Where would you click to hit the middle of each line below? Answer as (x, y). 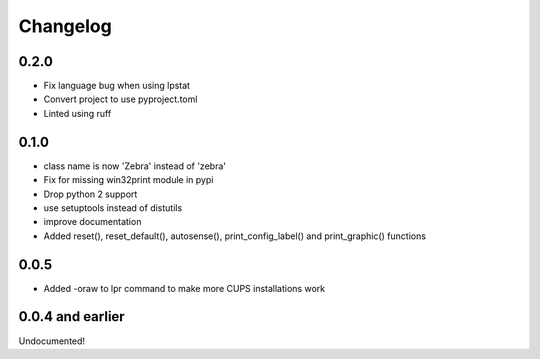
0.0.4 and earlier (71, 316)
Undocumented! (51, 341)
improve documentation (92, 222)
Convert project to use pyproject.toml (120, 99)
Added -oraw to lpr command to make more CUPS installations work (184, 288)
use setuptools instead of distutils (113, 207)
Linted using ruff (77, 113)
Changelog (65, 26)
